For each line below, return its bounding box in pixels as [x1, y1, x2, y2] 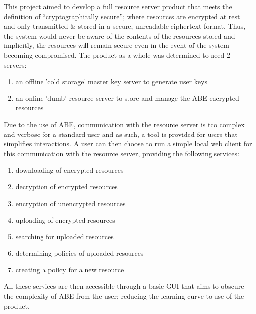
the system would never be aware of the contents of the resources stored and [4, 30, 235, 41]
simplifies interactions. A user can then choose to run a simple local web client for [4, 138, 252, 149]
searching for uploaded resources [15, 231, 114, 241]
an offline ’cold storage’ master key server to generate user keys [15, 76, 207, 87]
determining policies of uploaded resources [15, 248, 144, 258]
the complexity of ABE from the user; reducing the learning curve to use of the [4, 291, 244, 301]
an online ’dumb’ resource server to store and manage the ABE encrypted [15, 92, 239, 103]
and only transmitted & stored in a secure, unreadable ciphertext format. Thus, [4, 21, 246, 31]
